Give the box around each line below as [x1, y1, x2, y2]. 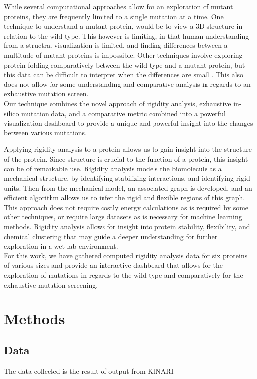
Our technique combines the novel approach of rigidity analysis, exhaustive [4, 98, 231, 108]
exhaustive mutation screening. [4, 279, 98, 290]
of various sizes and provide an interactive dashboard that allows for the [4, 260, 223, 270]
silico [4, 108, 19, 118]
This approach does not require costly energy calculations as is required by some [4, 202, 249, 212]
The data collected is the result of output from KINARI [4, 365, 174, 376]
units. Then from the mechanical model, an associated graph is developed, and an [4, 182, 252, 193]
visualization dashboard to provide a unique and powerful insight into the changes [4, 118, 253, 128]
